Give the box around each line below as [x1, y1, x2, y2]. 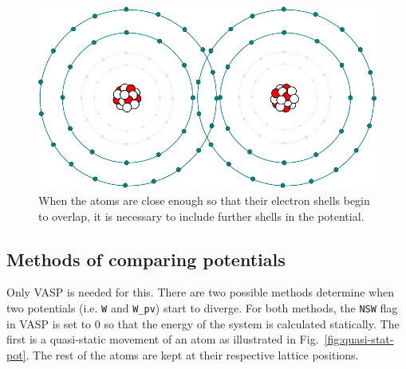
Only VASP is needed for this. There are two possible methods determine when [6, 284, 395, 300]
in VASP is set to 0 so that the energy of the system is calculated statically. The [6, 315, 400, 332]
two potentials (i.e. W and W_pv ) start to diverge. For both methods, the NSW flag [6, 300, 398, 316]
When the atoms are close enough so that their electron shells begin [38, 192, 370, 209]
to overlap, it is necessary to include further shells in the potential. [38, 207, 365, 224]
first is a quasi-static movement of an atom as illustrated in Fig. [6, 331, 319, 347]
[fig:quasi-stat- [324, 331, 394, 347]
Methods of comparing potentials [6, 246, 286, 271]
